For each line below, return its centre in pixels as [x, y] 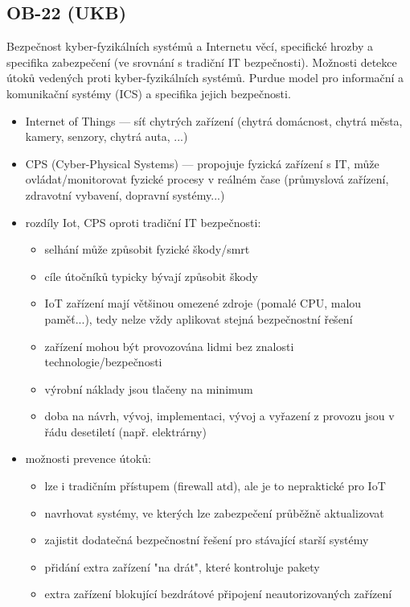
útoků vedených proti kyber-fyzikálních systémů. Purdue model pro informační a [205, 78]
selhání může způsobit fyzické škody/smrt [147, 249]
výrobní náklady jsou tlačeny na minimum [149, 388]
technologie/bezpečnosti [103, 362]
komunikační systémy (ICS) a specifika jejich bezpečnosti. [149, 93]
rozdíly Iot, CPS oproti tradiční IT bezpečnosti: [143, 222]
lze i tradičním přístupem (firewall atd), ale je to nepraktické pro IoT [215, 486]
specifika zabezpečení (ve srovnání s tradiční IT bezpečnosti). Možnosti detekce [202, 62]
